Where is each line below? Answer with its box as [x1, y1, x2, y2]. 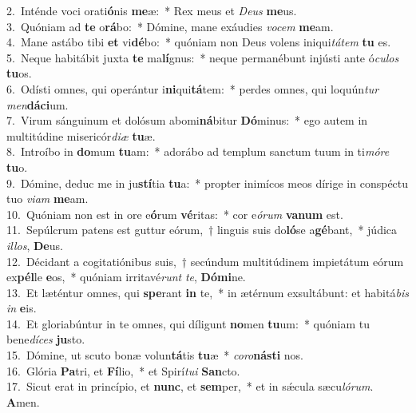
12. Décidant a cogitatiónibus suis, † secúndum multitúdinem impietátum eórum [6, 252, 404, 269]
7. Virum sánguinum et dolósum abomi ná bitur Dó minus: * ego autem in [6, 112, 368, 129]
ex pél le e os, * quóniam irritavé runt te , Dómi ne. [6, 268, 246, 285]
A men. [6, 393, 40, 410]
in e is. [6, 300, 37, 316]
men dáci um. [6, 96, 69, 113]
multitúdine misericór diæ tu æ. [6, 127, 156, 144]
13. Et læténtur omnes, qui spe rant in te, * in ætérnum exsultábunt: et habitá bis [6, 284, 409, 300]
